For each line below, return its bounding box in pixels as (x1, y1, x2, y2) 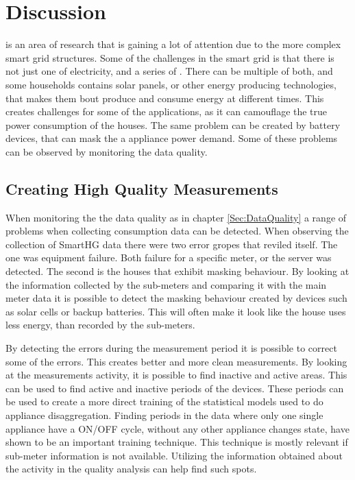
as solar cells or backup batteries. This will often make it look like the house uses (5, 304, 346, 318)
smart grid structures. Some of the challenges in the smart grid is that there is (5, 50, 334, 64)
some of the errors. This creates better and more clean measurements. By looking (5, 354, 347, 368)
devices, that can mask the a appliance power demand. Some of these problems (5, 131, 338, 145)
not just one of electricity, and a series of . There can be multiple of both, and (5, 64, 333, 78)
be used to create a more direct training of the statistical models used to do (5, 394, 323, 409)
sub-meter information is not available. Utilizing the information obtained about (5, 448, 343, 462)
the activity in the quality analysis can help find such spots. (5, 461, 257, 476)
